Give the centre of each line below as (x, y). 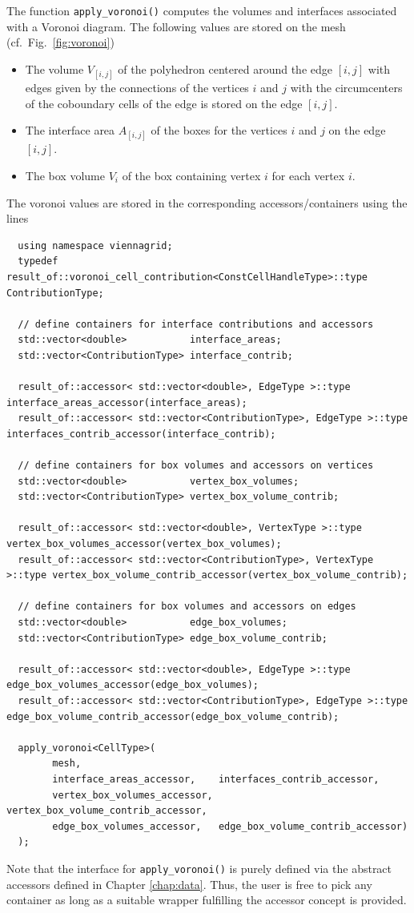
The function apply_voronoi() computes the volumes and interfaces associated (202, 10)
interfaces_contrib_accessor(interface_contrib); (141, 434)
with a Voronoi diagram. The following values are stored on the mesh (176, 26)
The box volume (65, 175)
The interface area (70, 130)
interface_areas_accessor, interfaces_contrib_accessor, (216, 779)
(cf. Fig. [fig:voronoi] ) (60, 42)
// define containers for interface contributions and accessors (196, 324)
